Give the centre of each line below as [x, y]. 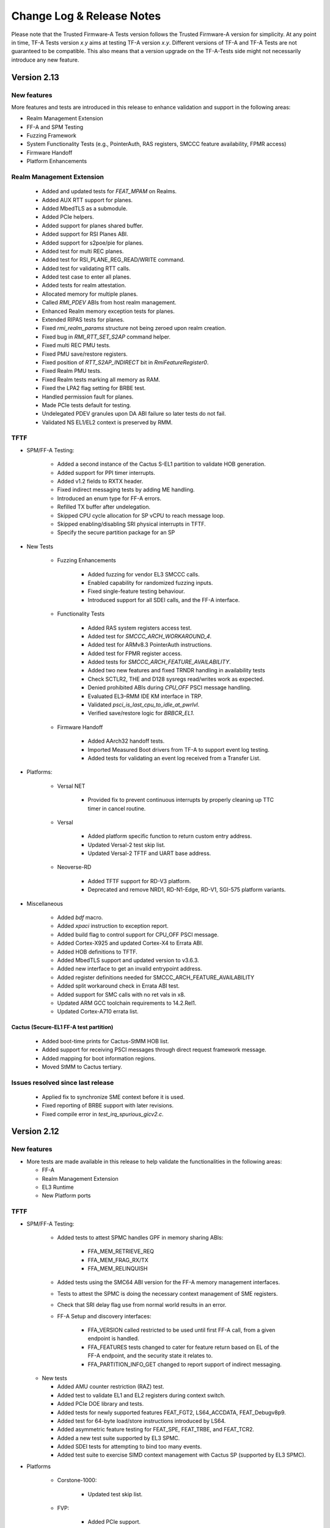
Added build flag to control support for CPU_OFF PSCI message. [138, 935]
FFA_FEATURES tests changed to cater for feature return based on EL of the [183, 1347]
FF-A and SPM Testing [55, 127]
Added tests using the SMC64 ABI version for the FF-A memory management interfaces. [169, 1282]
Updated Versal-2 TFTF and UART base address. [149, 853]
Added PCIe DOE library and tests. [100, 1404]
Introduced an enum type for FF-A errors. [109, 498]
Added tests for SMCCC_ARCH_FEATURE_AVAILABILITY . [159, 662]
